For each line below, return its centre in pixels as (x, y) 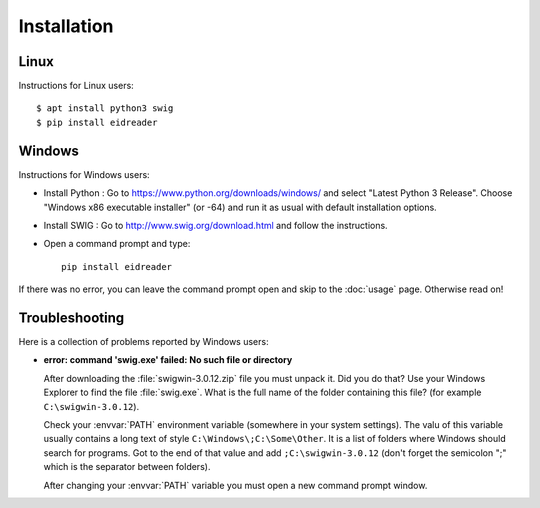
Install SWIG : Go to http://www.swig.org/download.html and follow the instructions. (216, 225)
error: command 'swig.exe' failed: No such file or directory (168, 360)
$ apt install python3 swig (105, 108)
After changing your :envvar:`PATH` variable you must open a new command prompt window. (235, 485)
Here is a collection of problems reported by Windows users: (143, 341)
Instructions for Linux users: (76, 86)
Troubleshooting (71, 317)
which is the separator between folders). (127, 467)
